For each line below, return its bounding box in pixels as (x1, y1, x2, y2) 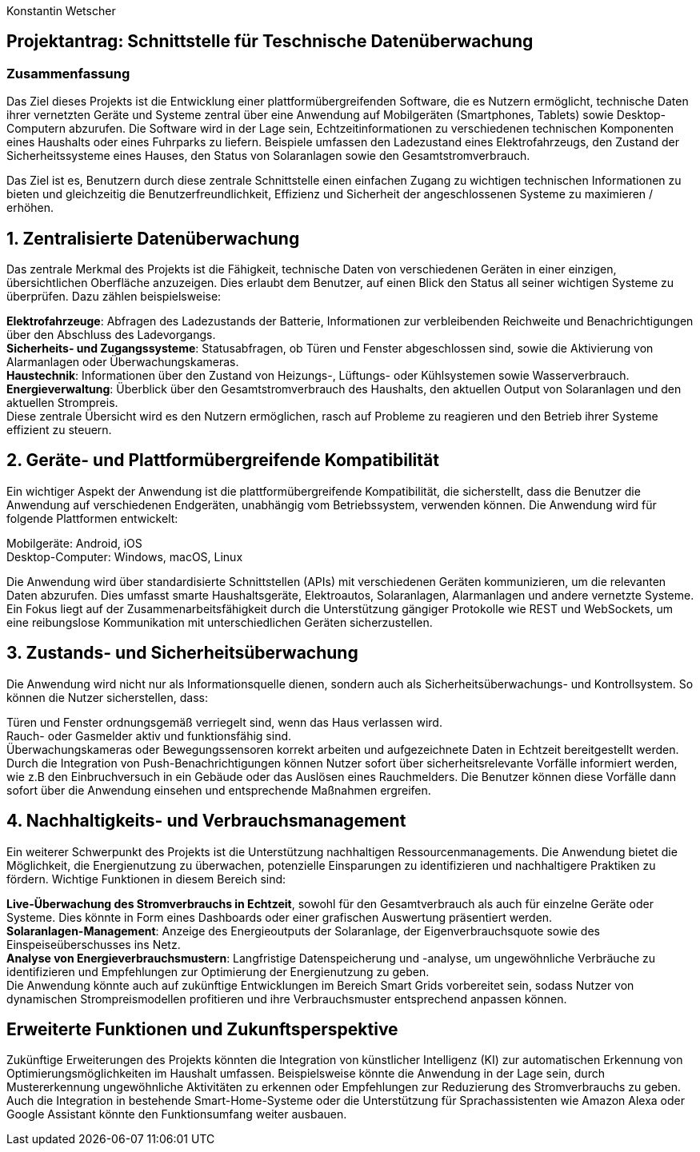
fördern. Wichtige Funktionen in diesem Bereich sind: (6, 871, 286, 886)
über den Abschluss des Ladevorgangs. (6, 328, 216, 342)
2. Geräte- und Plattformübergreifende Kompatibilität (6, 450, 439, 471)
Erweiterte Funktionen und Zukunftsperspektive (6, 1019, 398, 1040)
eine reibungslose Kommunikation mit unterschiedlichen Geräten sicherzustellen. (6, 615, 433, 629)
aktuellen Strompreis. (6, 396, 118, 410)
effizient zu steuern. (6, 423, 112, 437)
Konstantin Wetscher (6, 4, 116, 18)
